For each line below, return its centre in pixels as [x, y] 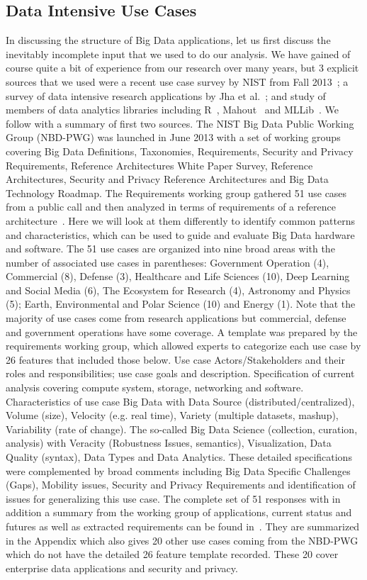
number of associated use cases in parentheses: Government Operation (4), [168, 262]
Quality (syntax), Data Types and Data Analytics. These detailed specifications [179, 457]
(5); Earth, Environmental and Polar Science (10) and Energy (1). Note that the [181, 304]
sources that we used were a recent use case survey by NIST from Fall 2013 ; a [177, 81]
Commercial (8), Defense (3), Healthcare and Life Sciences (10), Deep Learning [178, 276]
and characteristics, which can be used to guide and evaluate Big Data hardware [180, 234]
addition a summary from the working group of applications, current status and [179, 512]
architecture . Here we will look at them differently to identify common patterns [180, 220]
